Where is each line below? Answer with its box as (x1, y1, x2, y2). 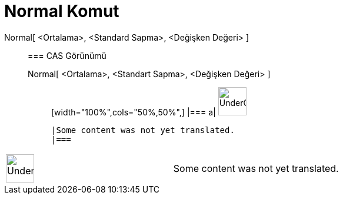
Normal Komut (4, 1, 119, 21)
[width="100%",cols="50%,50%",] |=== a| (51, 107, 216, 117)
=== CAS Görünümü (28, 50, 106, 61)
